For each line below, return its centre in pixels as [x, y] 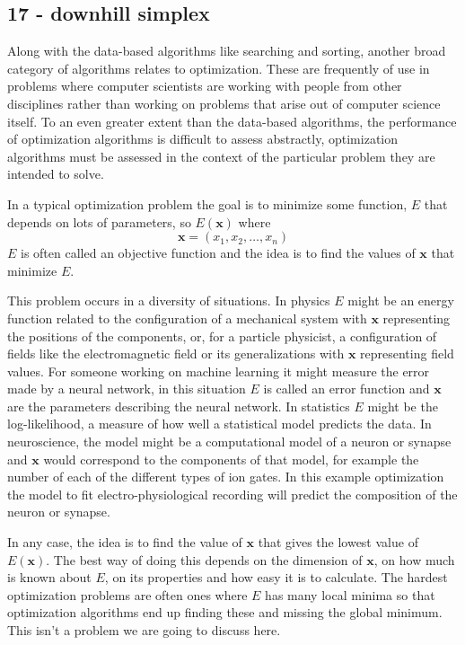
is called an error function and [347, 389]
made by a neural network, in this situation [127, 389]
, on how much [414, 559]
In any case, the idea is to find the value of [125, 542]
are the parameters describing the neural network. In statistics [179, 406]
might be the [403, 406]
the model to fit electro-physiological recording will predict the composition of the [232, 494]
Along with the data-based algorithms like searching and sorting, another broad [227, 51]
